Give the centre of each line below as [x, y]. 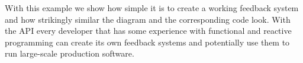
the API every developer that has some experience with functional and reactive [148, 31]
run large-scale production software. [70, 53]
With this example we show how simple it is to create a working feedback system [152, 8]
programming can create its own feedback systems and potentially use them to [147, 42]
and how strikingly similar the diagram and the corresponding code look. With [148, 19]
